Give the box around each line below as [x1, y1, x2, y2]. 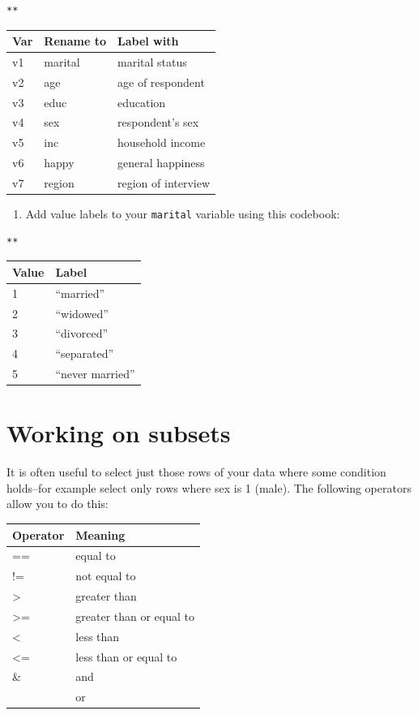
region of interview [117, 174, 211, 191]
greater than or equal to [75, 607, 195, 624]
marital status [117, 53, 187, 70]
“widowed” [55, 304, 109, 321]
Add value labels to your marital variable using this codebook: [25, 205, 340, 222]
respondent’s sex [117, 114, 199, 131]
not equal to [75, 567, 136, 584]
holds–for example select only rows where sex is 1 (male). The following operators [6, 479, 412, 496]
